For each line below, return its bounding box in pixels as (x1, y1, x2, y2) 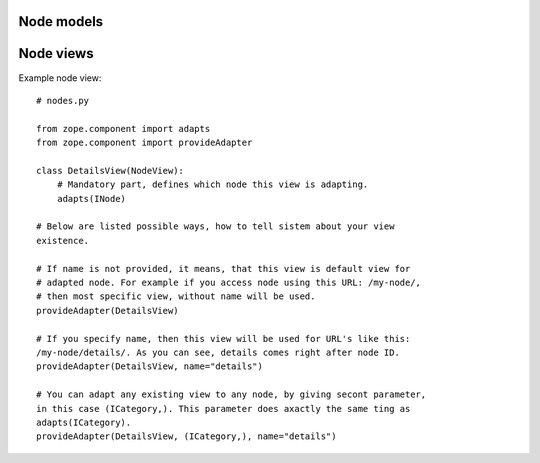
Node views (18, 45, 94, 62)
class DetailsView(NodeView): (36, 165, 185, 176)
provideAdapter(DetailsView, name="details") (36, 361, 264, 372)
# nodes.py (36, 95, 90, 106)
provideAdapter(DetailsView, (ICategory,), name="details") (36, 431, 337, 442)
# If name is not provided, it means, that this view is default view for (36, 263, 411, 274)
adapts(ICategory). (36, 416, 132, 428)
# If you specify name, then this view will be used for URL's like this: (36, 333, 411, 344)
